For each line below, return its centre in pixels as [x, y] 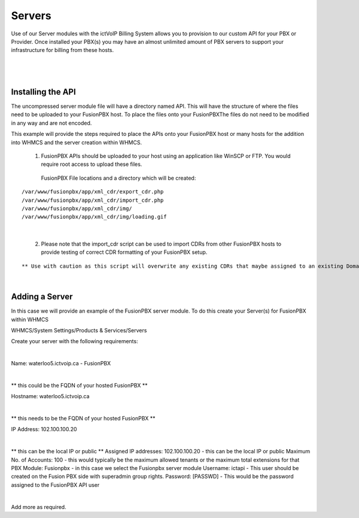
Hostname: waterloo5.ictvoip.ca [50, 396]
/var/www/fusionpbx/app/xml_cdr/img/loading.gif [94, 217]
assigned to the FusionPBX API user [55, 484]
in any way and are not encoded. [51, 123]
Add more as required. [39, 507]
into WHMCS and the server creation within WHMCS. [77, 142]
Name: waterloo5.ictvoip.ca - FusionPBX [61, 363]
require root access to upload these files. [92, 164]
